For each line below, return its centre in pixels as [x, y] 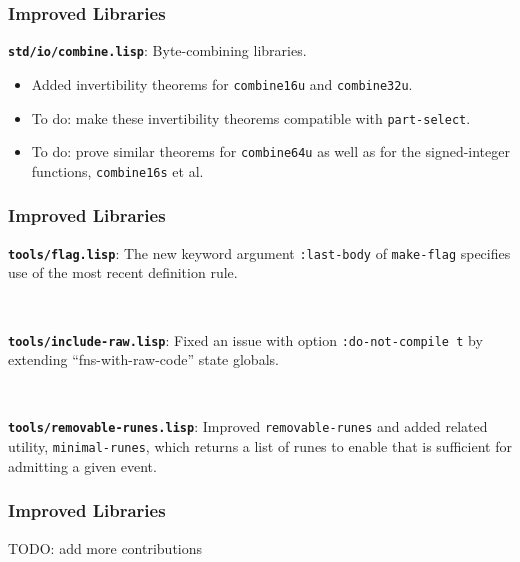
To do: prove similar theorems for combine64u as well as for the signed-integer [270, 151]
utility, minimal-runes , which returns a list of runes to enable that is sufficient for [260, 446]
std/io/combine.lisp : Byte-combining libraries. [157, 50]
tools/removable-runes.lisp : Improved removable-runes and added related [248, 426]
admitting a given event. [82, 465]
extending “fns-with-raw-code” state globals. [143, 359]
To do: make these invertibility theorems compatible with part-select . [251, 117]
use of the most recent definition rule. [123, 272]
